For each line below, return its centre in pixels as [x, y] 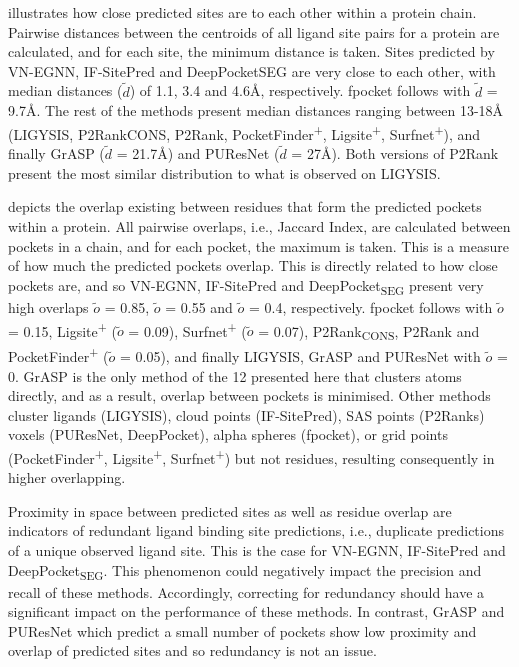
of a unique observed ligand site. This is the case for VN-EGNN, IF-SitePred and [257, 549]
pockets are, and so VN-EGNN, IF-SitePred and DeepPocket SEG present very [246, 286]
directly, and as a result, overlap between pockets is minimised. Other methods [249, 395]
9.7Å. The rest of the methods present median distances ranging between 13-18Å [256, 110]
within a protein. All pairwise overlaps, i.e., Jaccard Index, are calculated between [259, 226]
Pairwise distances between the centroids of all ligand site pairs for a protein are [254, 31]
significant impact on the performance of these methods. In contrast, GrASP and [256, 611]
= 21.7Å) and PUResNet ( [198, 153]
